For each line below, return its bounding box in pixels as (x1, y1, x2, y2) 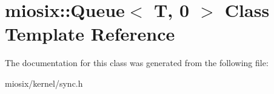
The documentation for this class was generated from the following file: (5, 56, 269, 69)
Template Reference (5, 21, 175, 46)
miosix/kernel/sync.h (5, 76, 83, 89)
